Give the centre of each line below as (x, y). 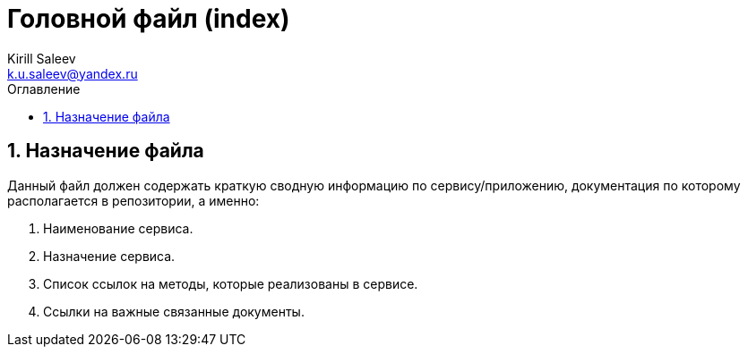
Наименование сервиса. (118, 228)
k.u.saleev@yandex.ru (73, 73)
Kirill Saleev (42, 58)
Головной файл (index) (149, 19)
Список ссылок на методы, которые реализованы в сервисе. (231, 283)
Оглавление (44, 88)
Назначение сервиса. (109, 256)
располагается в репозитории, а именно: (133, 200)
